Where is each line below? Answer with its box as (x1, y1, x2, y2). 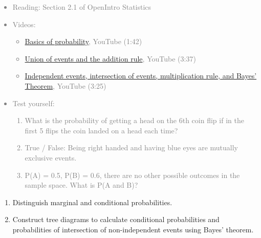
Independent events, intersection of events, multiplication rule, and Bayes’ (25, 70, 257, 81)
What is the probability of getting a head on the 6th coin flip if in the (25, 115, 244, 126)
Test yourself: (12, 97, 55, 108)
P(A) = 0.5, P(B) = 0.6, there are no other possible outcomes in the (25, 169, 240, 180)
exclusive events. (25, 152, 77, 163)
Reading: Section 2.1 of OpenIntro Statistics (12, 2, 151, 12)
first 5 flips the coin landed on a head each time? (25, 125, 178, 135)
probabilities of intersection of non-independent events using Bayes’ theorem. (12, 224, 254, 234)
